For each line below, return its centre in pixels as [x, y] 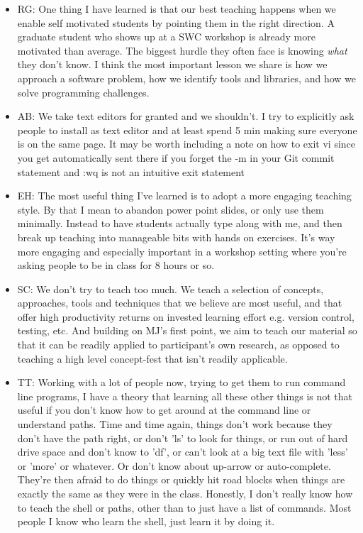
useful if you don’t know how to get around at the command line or [164, 410]
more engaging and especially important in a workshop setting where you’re [182, 251]
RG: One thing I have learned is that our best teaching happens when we [177, 9]
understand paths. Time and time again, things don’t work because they [175, 424]
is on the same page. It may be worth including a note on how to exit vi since [186, 144]
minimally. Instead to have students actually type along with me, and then [180, 223]
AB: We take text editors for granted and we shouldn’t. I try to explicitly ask [186, 116]
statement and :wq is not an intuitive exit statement [131, 171]
